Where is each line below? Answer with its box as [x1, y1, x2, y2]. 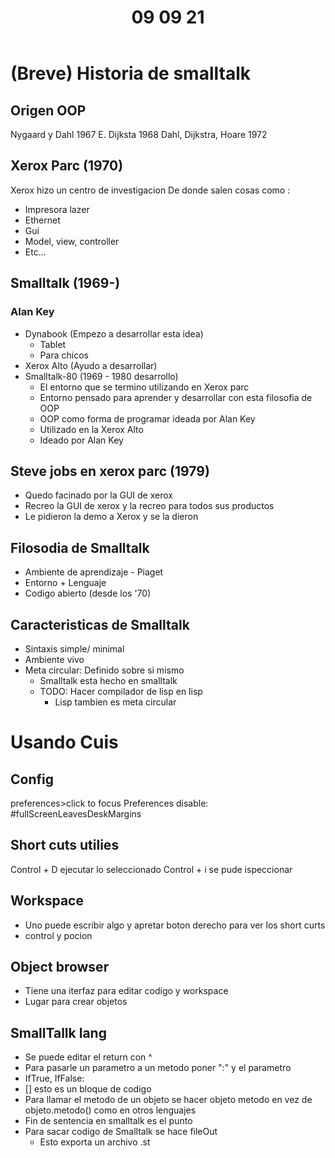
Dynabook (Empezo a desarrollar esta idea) [24, 327, 204, 340]
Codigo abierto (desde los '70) [24, 587, 152, 600]
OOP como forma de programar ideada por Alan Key [39, 412, 256, 425]
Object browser [10, 958, 110, 975]
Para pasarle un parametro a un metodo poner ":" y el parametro [24, 1062, 292, 1074]
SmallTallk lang [10, 1024, 107, 1041]
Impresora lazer [24, 203, 90, 215]
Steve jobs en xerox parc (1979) [10, 462, 210, 480]
